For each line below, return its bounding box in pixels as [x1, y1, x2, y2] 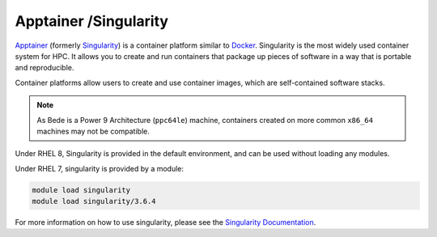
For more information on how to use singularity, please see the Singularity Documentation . [15, 218, 316, 227]
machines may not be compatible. [36, 126, 150, 136]
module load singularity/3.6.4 [32, 197, 157, 206]
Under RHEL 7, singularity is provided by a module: [15, 163, 185, 173]
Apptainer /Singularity [15, 12, 169, 30]
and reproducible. [15, 63, 74, 73]
